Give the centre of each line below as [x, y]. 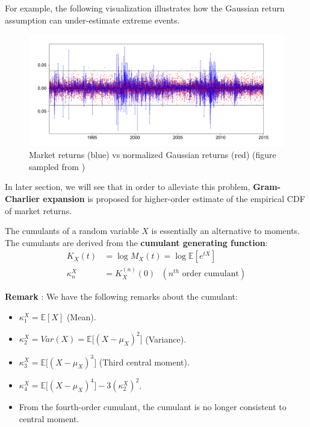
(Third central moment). [144, 362]
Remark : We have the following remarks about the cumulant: [121, 296]
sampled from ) [57, 166]
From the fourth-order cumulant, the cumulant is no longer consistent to [153, 406]
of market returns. [39, 210]
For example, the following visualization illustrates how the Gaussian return [145, 8]
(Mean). [81, 316]
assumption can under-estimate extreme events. [92, 20]
